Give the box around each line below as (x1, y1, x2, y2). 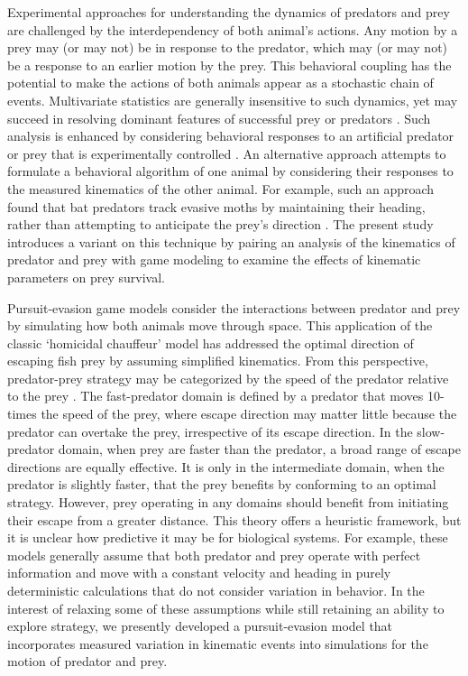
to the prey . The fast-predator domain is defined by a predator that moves (7, 386, 424, 405)
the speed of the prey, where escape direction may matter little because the (41, 404, 457, 423)
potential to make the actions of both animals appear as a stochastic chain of (7, 73, 434, 92)
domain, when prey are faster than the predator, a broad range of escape (58, 440, 461, 458)
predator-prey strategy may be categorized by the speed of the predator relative (7, 368, 449, 387)
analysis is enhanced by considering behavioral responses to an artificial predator (7, 126, 454, 145)
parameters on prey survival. (7, 267, 165, 286)
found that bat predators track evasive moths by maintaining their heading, (7, 197, 426, 216)
